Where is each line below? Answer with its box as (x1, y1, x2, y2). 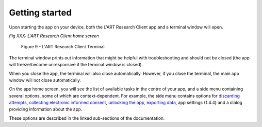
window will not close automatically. (9, 77, 81, 83)
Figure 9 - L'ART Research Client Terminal (21, 44, 105, 50)
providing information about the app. (9, 106, 82, 112)
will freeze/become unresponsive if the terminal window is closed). (9, 62, 143, 68)
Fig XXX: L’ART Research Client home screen (9, 33, 99, 39)
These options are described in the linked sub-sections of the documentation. (9, 115, 165, 121)
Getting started (9, 7, 72, 18)
